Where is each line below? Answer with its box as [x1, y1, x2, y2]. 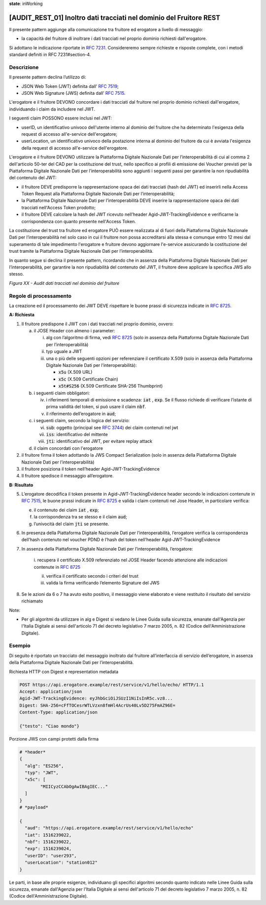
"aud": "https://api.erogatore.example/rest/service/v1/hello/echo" [25, 825, 194, 831]
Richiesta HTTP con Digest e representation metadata [9, 669, 119, 674]
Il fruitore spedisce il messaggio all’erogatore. [21, 473, 114, 479]
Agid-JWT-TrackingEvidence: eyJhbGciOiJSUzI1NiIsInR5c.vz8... [19, 696, 173, 701]
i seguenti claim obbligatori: [33, 390, 90, 396]
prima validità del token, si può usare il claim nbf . [46, 404, 146, 410]
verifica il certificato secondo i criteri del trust [46, 573, 139, 579]
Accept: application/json [19, 689, 82, 694]
